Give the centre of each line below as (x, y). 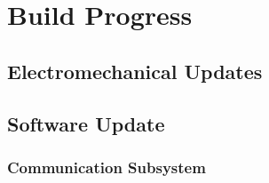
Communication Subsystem (107, 167)
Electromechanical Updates (135, 71)
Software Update (86, 123)
